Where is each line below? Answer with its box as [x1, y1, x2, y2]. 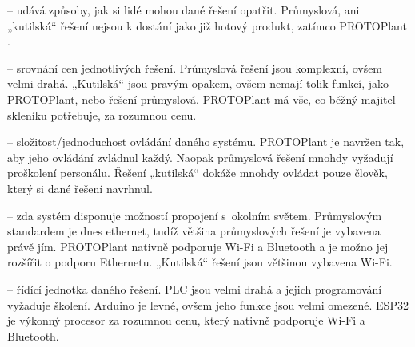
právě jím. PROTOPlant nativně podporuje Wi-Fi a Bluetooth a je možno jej [7, 238, 389, 254]
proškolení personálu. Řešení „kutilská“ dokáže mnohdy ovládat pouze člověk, [7, 164, 388, 181]
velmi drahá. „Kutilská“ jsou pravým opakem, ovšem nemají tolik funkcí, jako [7, 75, 389, 92]
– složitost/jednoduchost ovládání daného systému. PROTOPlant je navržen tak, [7, 133, 405, 150]
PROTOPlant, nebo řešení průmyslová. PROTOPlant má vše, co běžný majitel [7, 90, 396, 107]
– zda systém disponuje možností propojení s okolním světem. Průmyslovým [7, 207, 382, 223]
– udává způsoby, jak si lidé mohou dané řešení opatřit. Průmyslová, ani [7, 2, 360, 18]
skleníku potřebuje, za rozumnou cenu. [7, 106, 197, 123]
